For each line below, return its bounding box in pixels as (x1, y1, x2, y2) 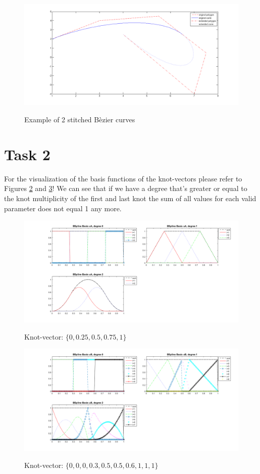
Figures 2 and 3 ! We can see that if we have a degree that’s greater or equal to (4, 183, 247, 194)
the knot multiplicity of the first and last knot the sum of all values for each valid (4, 193, 256, 203)
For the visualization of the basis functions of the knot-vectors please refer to (4, 173, 242, 183)
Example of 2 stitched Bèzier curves (24, 114, 135, 124)
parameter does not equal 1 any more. (4, 203, 122, 213)
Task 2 (4, 144, 50, 164)
